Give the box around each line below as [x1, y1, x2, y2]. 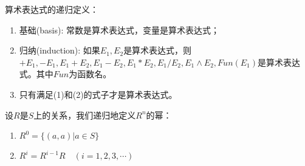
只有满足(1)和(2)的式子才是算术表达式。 [19, 88, 177, 100]
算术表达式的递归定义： [5, 3, 98, 15]
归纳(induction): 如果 [19, 44, 100, 57]
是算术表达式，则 [123, 44, 192, 57]
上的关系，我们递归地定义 [33, 108, 136, 121]
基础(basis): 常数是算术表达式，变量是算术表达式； [19, 23, 219, 36]
